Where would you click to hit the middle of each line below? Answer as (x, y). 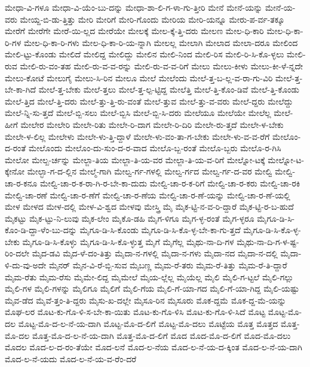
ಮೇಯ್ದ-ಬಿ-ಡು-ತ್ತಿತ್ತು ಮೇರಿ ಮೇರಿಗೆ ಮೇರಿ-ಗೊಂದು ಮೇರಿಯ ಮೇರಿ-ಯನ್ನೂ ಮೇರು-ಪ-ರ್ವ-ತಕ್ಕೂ (152, 19)
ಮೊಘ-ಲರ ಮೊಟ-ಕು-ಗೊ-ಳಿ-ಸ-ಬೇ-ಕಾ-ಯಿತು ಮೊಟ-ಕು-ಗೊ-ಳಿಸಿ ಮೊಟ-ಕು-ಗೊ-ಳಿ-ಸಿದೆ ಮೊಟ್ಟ (135, 312)
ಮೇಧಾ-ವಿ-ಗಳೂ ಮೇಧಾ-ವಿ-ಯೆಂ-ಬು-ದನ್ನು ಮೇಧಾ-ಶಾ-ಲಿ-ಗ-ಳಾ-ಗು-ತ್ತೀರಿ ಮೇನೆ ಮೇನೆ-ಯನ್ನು (134, 7)
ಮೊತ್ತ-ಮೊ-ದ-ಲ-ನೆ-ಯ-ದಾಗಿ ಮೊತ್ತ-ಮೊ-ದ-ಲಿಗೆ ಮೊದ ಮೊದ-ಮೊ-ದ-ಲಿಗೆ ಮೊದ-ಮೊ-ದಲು (161, 335)
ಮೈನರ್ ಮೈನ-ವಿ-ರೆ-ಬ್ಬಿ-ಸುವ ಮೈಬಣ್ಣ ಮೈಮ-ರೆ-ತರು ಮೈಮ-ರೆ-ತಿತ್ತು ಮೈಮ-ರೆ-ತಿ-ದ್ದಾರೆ (168, 265)
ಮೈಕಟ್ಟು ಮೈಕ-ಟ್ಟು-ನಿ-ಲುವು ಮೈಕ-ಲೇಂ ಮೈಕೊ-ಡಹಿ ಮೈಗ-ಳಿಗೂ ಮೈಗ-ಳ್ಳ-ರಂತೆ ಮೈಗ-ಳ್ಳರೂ (130, 218)
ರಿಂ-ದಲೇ (17, 253)
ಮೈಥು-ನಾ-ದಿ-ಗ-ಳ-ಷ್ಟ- (268, 241)
